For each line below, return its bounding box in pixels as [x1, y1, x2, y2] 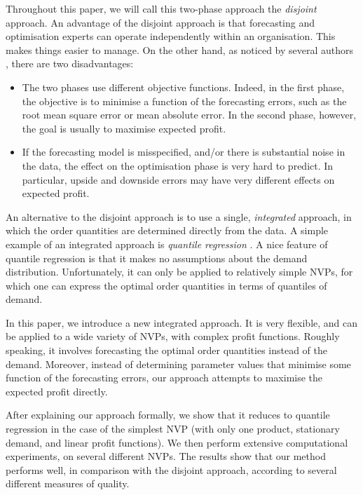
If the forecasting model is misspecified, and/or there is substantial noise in [22, 144, 345, 159]
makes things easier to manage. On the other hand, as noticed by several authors [6, 42, 354, 57]
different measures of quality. [6, 476, 130, 491]
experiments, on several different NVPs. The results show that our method [6, 449, 326, 463]
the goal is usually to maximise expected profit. [22, 121, 226, 135]
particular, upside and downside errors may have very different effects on [22, 172, 335, 187]
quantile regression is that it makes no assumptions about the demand [6, 250, 308, 265]
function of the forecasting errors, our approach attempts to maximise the [6, 370, 323, 385]
